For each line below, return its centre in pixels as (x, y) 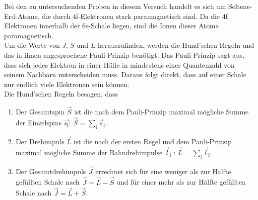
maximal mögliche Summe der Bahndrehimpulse (89, 152)
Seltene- (240, 6)
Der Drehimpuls (40, 141)
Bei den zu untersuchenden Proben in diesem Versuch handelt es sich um (115, 6)
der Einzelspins (38, 122)
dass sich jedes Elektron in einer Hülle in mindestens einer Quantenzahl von (119, 64)
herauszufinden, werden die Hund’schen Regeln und (176, 45)
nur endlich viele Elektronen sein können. (67, 84)
